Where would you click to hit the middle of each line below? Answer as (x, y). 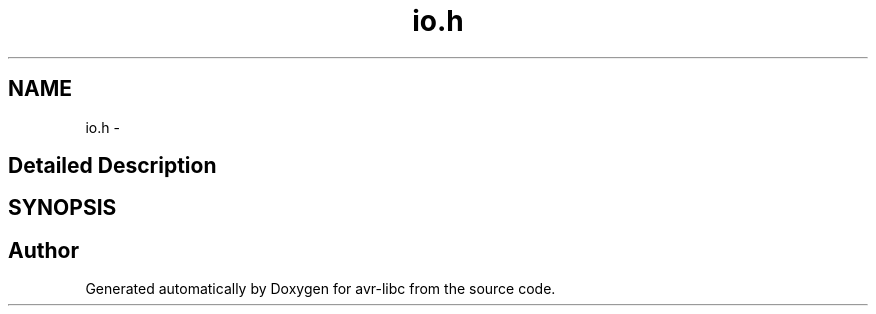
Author (43, 250)
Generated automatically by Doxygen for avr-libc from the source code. (320, 289)
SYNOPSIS (62, 208)
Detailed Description (112, 166)
